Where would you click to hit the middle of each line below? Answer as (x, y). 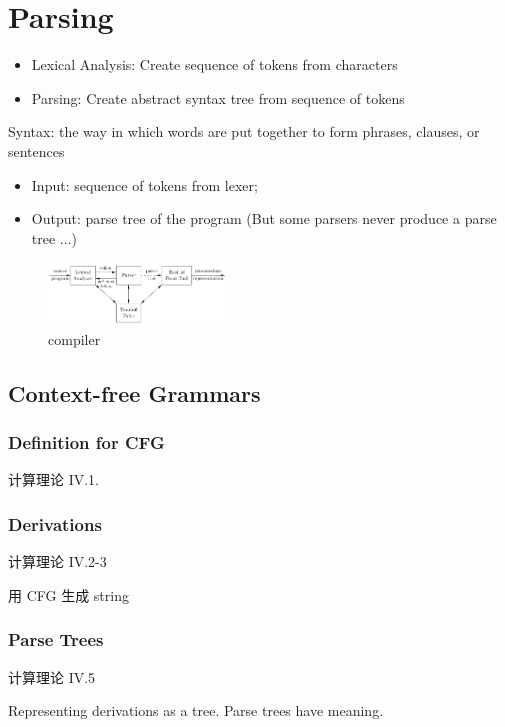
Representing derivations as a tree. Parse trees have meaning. (196, 710)
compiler (74, 338)
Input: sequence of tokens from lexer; (144, 184)
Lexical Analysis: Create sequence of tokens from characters (214, 64)
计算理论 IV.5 (52, 676)
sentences (36, 150)
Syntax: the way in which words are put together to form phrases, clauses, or (244, 131)
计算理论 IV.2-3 (57, 561)
